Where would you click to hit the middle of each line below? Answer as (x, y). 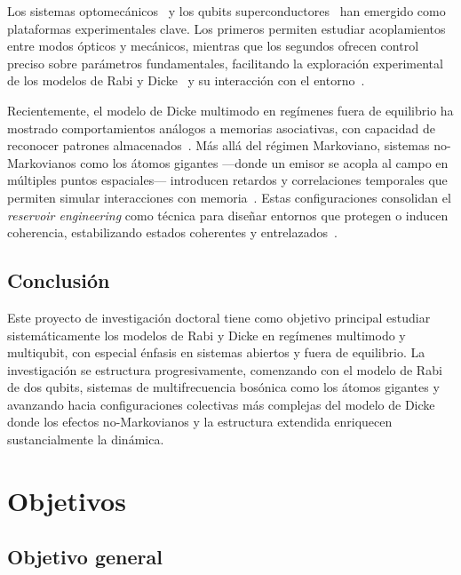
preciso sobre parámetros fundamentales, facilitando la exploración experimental (225, 63)
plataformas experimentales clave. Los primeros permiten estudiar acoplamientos (227, 28)
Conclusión (59, 280)
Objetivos (67, 500)
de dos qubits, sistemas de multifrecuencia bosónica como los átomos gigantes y (223, 387)
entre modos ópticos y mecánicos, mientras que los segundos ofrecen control (213, 46)
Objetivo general (85, 557)
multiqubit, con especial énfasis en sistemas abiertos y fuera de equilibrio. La (216, 352)
